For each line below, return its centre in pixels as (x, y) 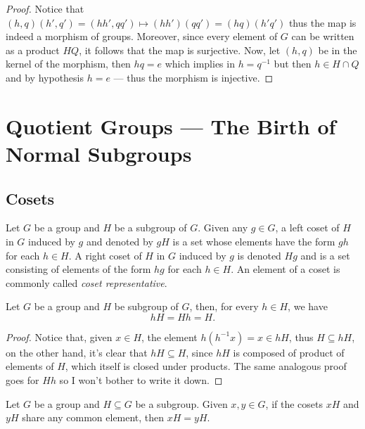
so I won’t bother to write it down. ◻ (141, 380)
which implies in (200, 64)
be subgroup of (146, 306)
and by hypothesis (45, 77)
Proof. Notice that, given (59, 337)
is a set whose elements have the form (254, 241)
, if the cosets (294, 403)
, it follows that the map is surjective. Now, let (180, 50)
